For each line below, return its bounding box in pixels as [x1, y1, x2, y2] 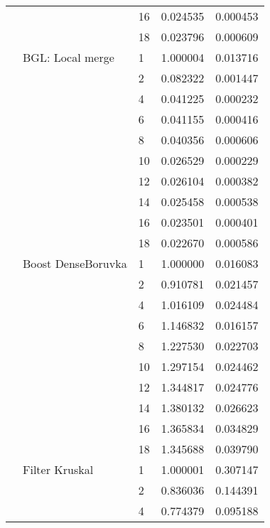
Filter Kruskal [23, 461, 94, 478]
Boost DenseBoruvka [23, 255, 127, 271]
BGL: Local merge [23, 49, 114, 65]
